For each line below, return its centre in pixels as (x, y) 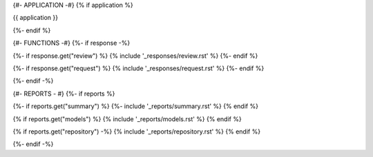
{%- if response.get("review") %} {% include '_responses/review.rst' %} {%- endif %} (135, 56)
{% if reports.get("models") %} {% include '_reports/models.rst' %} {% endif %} (127, 119)
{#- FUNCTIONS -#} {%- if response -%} (71, 43)
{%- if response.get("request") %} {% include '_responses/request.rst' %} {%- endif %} (138, 68)
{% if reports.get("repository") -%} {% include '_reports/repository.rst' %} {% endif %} (137, 132)
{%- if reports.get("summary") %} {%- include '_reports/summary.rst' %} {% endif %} (136, 106)
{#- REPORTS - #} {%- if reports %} (64, 94)
